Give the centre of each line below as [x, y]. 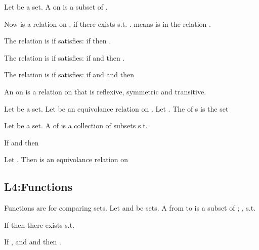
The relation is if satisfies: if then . [58, 41]
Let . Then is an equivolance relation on [66, 159]
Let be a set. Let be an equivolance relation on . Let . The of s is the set [116, 108]
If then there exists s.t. [39, 224]
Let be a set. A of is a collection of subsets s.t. [76, 126]
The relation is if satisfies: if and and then [69, 74]
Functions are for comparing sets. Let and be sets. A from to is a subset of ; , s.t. [130, 208]
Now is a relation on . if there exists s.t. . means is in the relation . [107, 23]
